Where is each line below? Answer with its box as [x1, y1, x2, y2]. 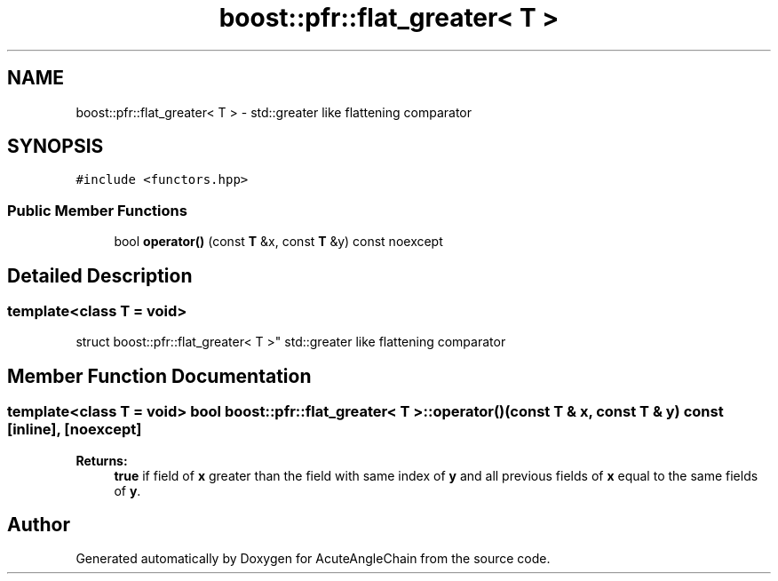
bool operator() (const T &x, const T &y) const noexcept [114, 234, 443, 250]
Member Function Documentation [7, 364, 312, 387]
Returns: [75, 452, 128, 468]
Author [7, 513, 70, 537]
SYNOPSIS [7, 135, 104, 158]
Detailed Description [7, 264, 193, 287]
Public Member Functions [7, 201, 187, 219]
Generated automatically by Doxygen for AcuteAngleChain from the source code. [75, 551, 551, 567]
